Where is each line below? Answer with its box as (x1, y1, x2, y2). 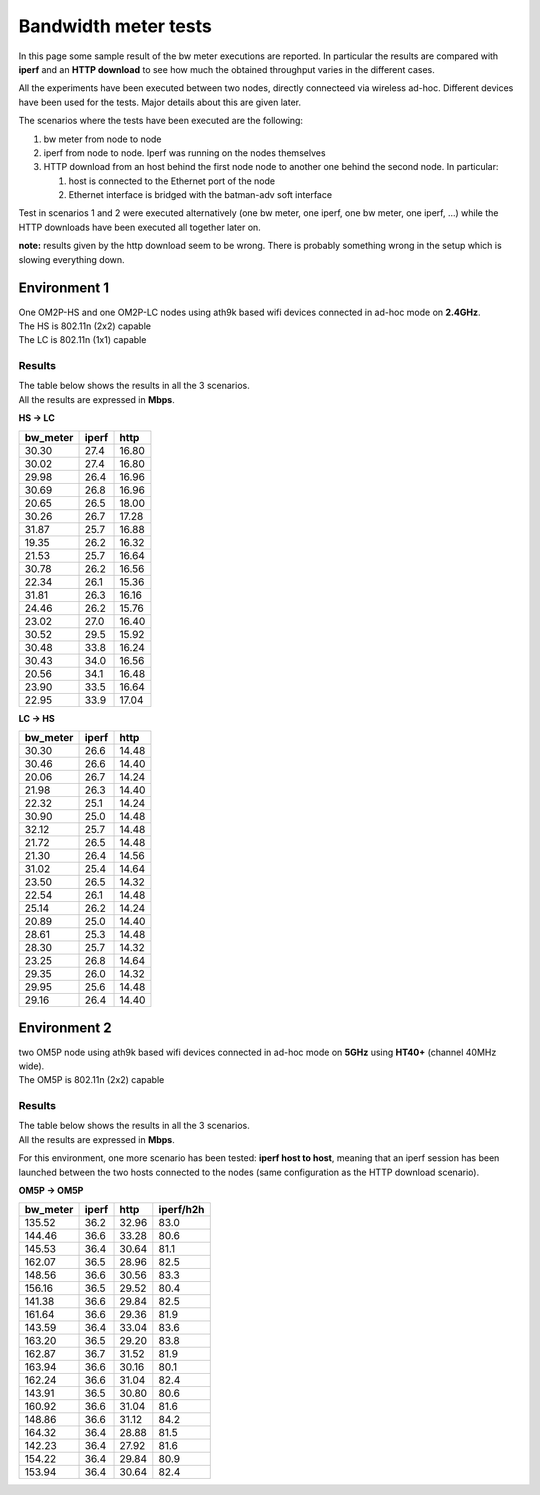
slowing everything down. (18, 253, 125, 265)
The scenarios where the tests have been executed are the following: (18, 115, 304, 127)
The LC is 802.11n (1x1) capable (18, 334, 147, 346)
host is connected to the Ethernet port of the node (68, 175, 275, 187)
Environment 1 (18, 280, 110, 297)
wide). (18, 1060, 45, 1072)
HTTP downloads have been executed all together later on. (18, 221, 262, 233)
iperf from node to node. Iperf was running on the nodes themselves (43, 146, 326, 159)
